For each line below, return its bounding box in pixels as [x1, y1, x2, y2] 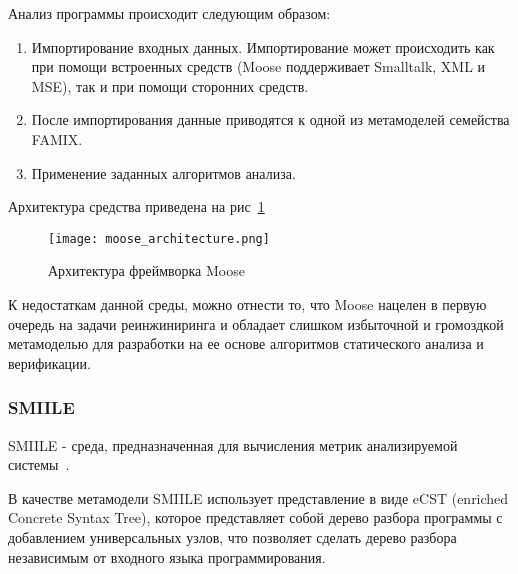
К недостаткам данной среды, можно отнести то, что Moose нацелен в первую [8, 294, 487, 314]
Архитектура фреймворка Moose [48, 260, 245, 281]
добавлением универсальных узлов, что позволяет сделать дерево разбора [8, 526, 457, 547]
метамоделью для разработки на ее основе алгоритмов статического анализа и [8, 333, 484, 354]
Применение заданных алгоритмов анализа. [31, 162, 296, 183]
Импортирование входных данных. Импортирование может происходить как [31, 36, 495, 57]
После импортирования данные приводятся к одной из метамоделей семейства [31, 109, 510, 130]
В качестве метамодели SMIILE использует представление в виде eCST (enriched [8, 487, 509, 508]
